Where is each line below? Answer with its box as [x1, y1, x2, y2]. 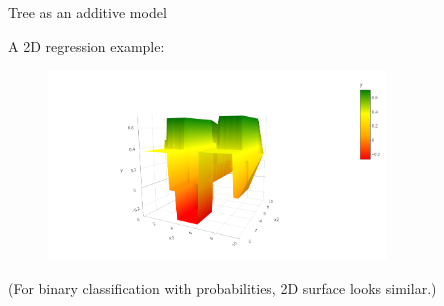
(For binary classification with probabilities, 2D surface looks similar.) [8, 277, 437, 298]
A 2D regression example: [8, 35, 165, 56]
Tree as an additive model [8, 2, 167, 22]
